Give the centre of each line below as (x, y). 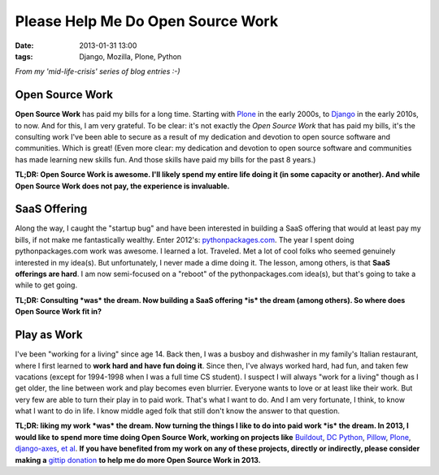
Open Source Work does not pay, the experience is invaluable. (122, 186)
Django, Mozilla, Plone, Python (130, 56)
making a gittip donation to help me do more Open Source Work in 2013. (138, 460)
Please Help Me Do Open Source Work (147, 21)
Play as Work (49, 335)
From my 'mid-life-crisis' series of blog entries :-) (98, 71)
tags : (24, 56)
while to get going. (46, 285)
